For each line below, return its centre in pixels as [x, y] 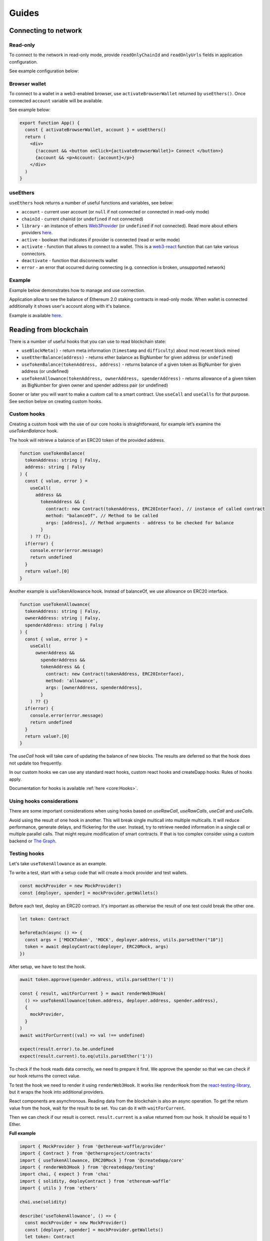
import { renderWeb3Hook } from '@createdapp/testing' [87, 1167]
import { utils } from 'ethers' [59, 1188]
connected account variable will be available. [56, 101]
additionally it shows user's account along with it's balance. [70, 306]
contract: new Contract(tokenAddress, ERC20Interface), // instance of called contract [155, 509]
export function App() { [50, 123]
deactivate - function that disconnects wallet [70, 260]
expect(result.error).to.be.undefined [67, 1049]
